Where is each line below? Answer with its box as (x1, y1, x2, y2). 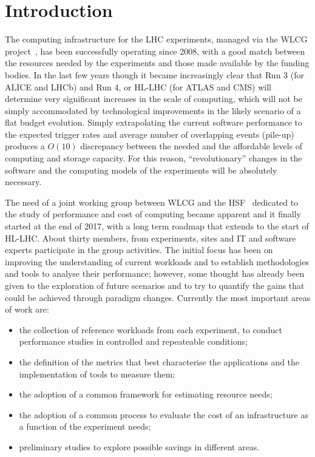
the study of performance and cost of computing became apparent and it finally (5, 208, 301, 220)
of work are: (5, 303, 49, 316)
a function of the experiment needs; (19, 420, 151, 433)
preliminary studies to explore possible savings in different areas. (19, 440, 260, 453)
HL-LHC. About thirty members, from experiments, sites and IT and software (5, 231, 296, 244)
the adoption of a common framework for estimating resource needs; (19, 388, 273, 401)
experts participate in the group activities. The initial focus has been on (5, 243, 273, 256)
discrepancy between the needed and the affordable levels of (80, 140, 303, 152)
